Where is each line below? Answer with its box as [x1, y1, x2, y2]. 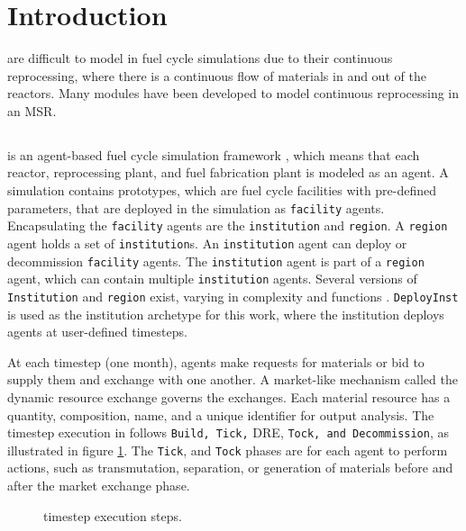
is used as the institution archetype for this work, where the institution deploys [7, 304, 444, 323]
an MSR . [7, 101, 57, 120]
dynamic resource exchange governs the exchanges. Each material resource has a [7, 387, 451, 406]
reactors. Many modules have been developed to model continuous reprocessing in [7, 84, 460, 103]
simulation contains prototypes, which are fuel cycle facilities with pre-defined [7, 181, 437, 200]
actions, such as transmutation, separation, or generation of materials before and [7, 458, 453, 477]
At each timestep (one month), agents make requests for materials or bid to [7, 352, 425, 371]
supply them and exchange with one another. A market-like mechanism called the [7, 370, 458, 389]
